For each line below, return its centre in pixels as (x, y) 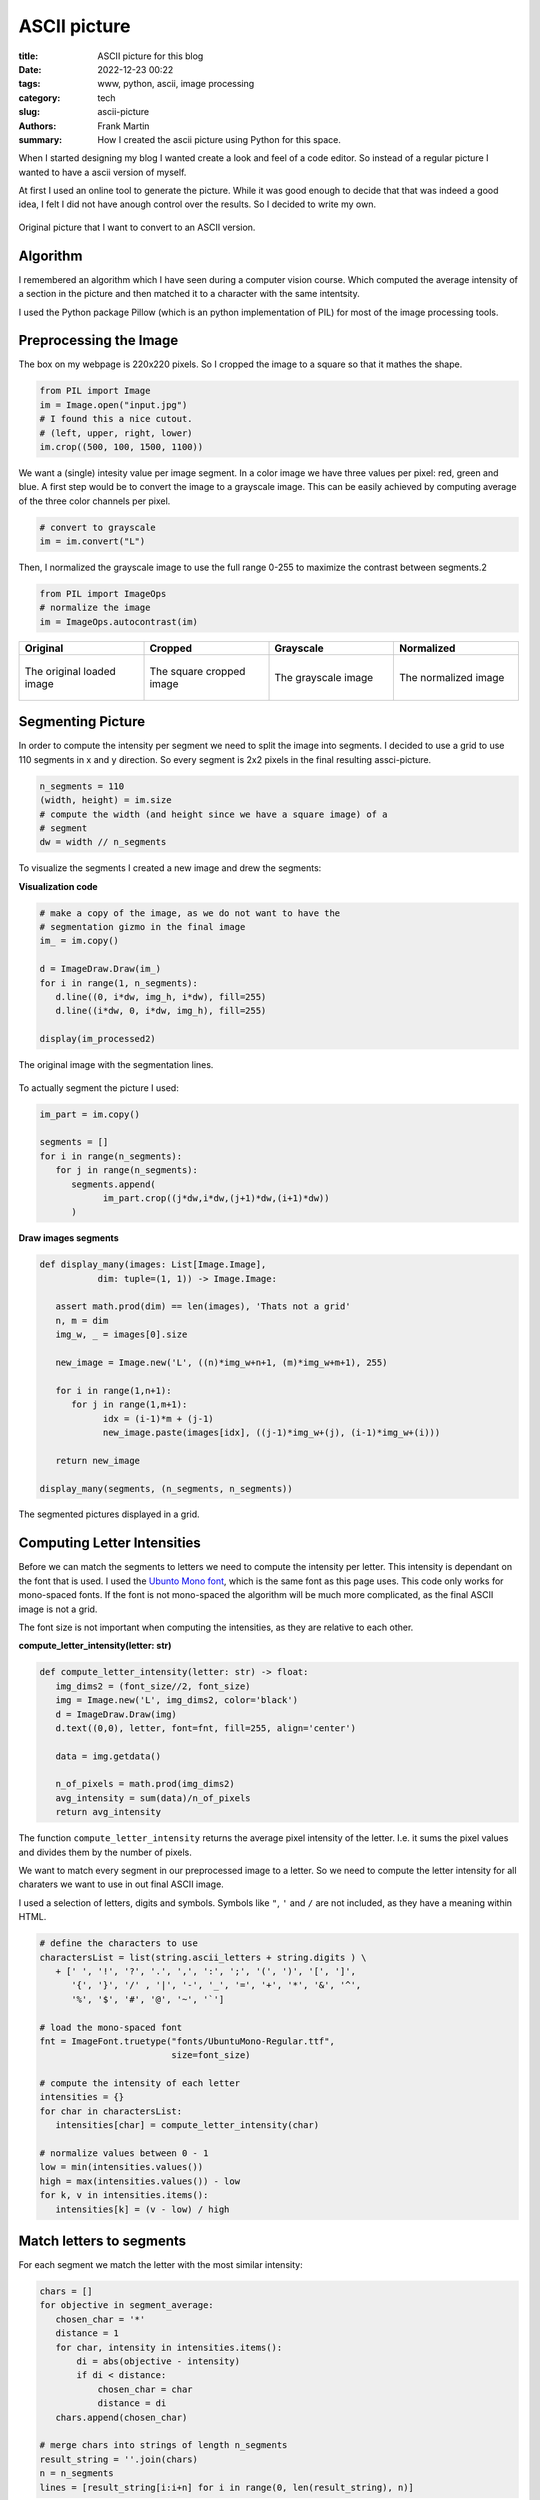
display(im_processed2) (98, 1039)
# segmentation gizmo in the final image (142, 927)
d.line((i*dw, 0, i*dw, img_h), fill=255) (161, 1011)
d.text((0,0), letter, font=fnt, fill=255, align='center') (206, 1728)
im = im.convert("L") (92, 541)
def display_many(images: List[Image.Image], (153, 1264)
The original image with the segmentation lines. (116, 1065)
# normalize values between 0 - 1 (124, 2153)
